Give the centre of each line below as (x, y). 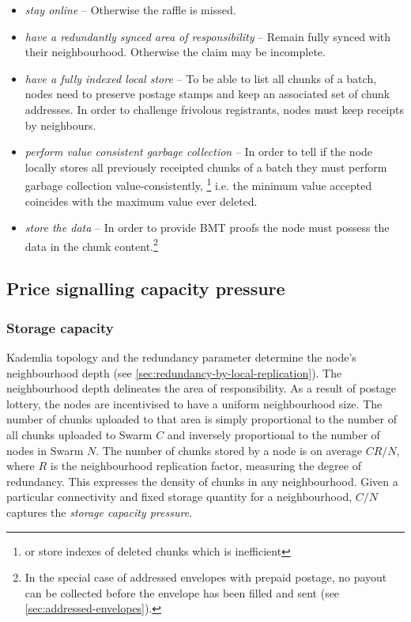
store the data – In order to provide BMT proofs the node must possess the (207, 228)
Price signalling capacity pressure (146, 288)
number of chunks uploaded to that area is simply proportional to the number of (202, 419)
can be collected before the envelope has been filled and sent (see (182, 592)
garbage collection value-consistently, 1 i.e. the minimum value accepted (198, 184)
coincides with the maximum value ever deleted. (141, 201)
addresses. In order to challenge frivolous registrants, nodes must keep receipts (215, 109)
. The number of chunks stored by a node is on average (229, 450)
